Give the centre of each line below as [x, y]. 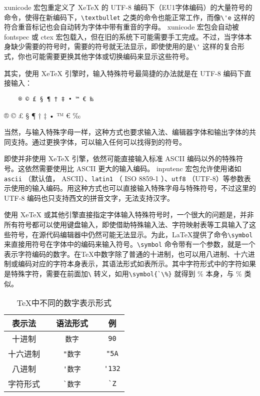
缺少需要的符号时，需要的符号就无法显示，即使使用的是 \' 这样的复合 [124, 46]
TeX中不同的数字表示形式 [64, 303]
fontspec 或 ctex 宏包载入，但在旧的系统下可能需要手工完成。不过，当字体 [124, 36]
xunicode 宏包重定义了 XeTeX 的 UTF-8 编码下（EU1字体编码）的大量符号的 [128, 7]
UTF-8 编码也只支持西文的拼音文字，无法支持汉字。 [89, 197]
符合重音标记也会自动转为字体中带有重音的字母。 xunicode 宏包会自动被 [121, 27]
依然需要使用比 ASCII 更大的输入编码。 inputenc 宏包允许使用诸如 [133, 168]
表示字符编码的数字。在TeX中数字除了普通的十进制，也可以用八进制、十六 [126, 254]
